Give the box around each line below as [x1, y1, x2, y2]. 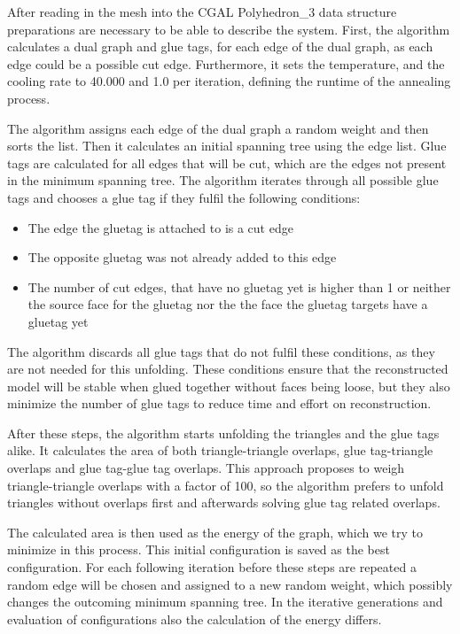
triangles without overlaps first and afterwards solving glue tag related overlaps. [7, 493, 441, 512]
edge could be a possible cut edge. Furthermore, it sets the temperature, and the [7, 54, 445, 73]
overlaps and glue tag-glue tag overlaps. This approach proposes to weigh [7, 459, 405, 477]
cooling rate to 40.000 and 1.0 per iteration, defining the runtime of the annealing [7, 72, 451, 90]
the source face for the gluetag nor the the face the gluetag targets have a [27, 295, 428, 313]
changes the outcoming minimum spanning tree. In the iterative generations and [7, 592, 443, 611]
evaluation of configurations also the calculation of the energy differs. [7, 609, 382, 628]
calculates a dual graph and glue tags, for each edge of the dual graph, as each [7, 37, 433, 56]
